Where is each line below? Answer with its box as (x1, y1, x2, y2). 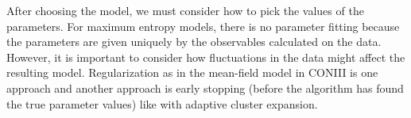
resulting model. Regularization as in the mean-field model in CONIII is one (6, 64, 378, 81)
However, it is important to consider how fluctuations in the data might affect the (6, 48, 405, 65)
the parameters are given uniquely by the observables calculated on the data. (6, 33, 382, 50)
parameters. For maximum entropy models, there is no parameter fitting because (6, 17, 400, 34)
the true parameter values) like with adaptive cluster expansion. (6, 95, 318, 112)
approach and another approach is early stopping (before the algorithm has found (6, 79, 404, 96)
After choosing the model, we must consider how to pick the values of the (6, 2, 364, 18)
